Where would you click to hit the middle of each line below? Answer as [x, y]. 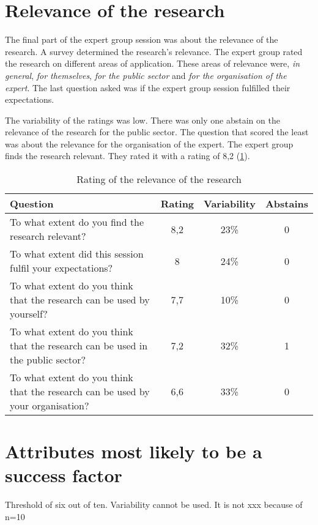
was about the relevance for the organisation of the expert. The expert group [149, 143]
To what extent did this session [77, 254]
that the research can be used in [79, 346]
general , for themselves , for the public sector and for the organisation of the [146, 75]
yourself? [29, 314]
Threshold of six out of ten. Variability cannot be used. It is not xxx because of [154, 505]
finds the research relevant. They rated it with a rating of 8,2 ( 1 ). [128, 156]
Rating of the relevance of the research [159, 179]
